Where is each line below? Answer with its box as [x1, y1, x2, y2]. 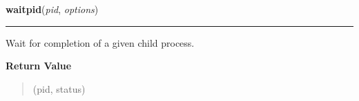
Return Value [6, 58, 72, 73]
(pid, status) [32, 81, 86, 96]
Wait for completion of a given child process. [6, 35, 195, 49]
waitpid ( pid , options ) [6, 2, 99, 16]
